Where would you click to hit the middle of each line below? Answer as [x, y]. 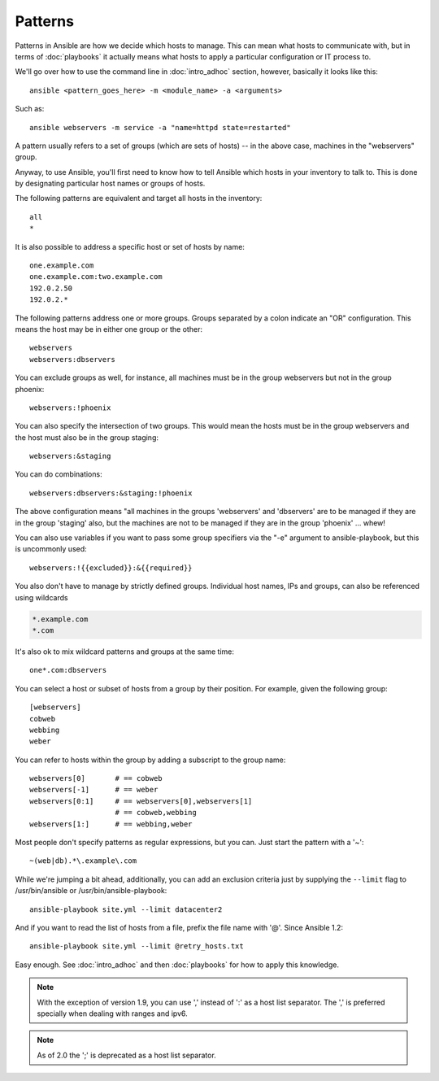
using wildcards [41, 597]
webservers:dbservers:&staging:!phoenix [111, 493]
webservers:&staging [70, 456]
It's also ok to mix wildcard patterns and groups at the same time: [125, 652]
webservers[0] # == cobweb [96, 778]
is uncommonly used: [51, 549]
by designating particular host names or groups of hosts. [110, 184]
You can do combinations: [59, 474]
